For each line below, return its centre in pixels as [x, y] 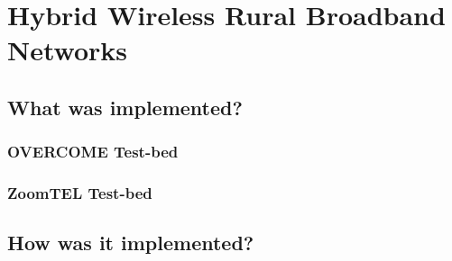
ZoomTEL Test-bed [80, 193]
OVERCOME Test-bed [93, 152]
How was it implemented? [131, 243]
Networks [68, 50]
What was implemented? [125, 107]
